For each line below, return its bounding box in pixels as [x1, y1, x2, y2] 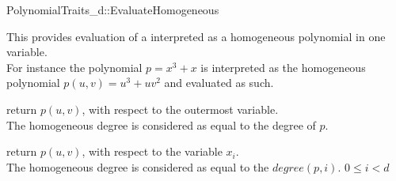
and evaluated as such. [164, 74, 274, 91]
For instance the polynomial [6, 58, 143, 75]
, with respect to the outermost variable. [82, 100, 279, 117]
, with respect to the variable [82, 143, 223, 160]
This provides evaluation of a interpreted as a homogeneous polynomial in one [6, 28, 386, 44]
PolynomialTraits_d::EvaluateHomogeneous [6, 2, 219, 17]
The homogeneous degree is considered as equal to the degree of [6, 116, 316, 133]
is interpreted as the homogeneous [200, 58, 366, 75]
